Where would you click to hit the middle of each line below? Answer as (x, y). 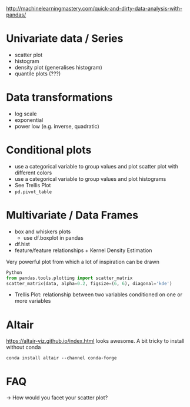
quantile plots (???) (38, 74)
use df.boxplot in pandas (53, 237)
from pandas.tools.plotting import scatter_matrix (69, 278)
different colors (33, 173)
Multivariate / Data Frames (72, 215)
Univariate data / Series (65, 39)
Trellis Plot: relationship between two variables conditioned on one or (98, 295)
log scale (26, 114)
